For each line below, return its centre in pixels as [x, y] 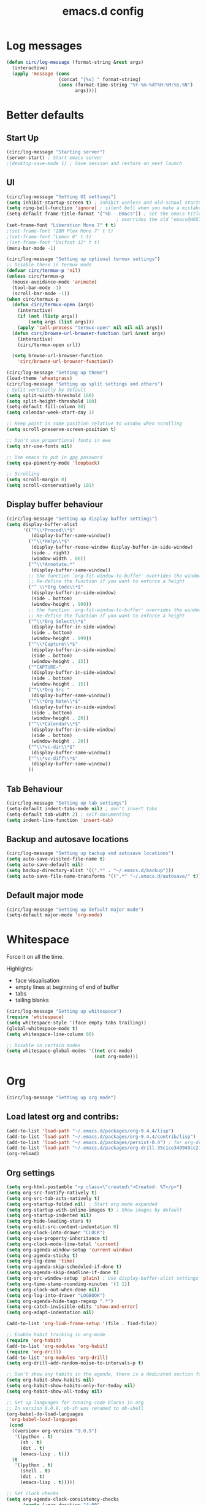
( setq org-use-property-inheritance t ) [57, 1238]
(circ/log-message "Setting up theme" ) [57, 373]
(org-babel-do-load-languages [45, 1414]
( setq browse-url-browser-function [57, 356]
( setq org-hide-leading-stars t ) [49, 1221]
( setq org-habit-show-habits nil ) [51, 1380]
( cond [16, 1425]
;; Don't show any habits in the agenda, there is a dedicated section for [105, 1374]
